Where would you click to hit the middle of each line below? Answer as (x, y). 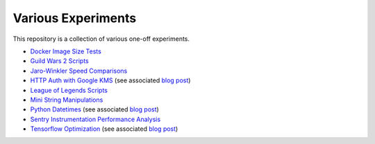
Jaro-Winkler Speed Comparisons (79, 71)
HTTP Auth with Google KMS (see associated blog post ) (110, 80)
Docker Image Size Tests (66, 51)
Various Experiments (75, 18)
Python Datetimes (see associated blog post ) (94, 109)
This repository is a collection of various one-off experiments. (101, 39)
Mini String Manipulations (67, 100)
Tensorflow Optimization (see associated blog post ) (104, 129)
